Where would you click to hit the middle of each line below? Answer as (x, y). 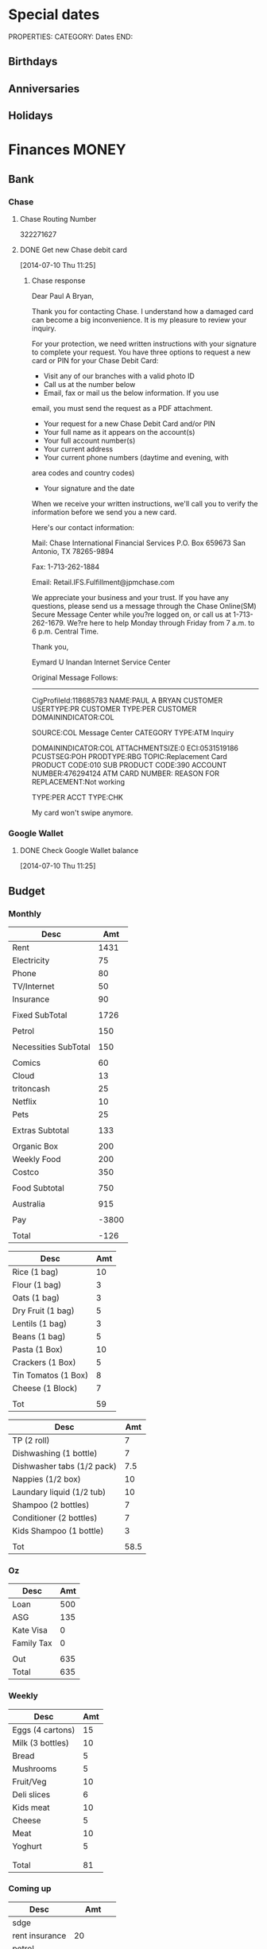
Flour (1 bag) (37, 1284)
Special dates (54, 15)
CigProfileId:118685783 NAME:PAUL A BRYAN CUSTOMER (127, 700)
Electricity (31, 960)
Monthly (25, 913)
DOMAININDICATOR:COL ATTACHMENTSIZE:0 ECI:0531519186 (135, 748)
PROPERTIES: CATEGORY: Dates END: (71, 37)
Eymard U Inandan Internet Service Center (101, 662)
